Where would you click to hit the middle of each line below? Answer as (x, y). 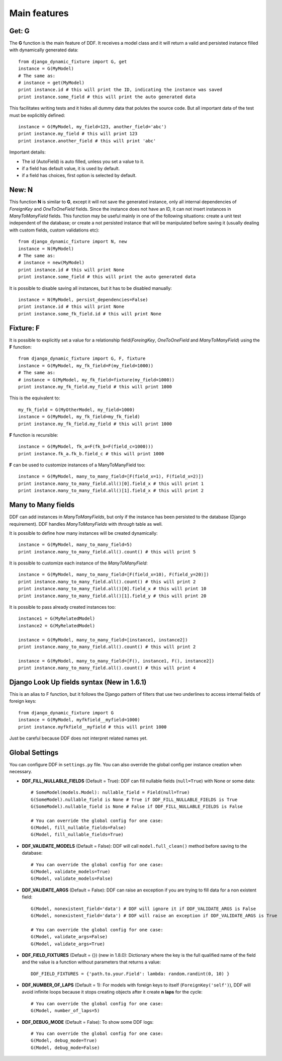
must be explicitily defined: (37, 115)
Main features (39, 13)
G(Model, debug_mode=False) (65, 1047)
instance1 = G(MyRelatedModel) (57, 619)
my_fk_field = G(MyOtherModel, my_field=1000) (77, 410)
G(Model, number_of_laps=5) (65, 1011)
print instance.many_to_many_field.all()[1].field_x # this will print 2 (111, 491)
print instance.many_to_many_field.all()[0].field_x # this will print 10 (112, 589)
